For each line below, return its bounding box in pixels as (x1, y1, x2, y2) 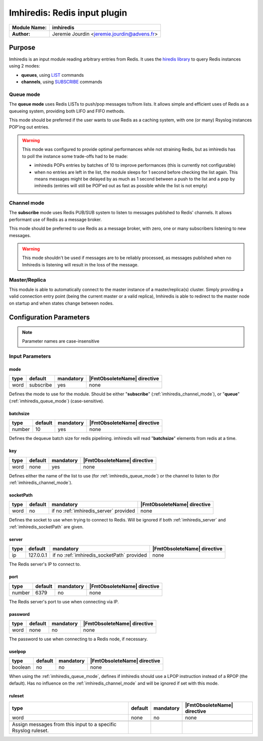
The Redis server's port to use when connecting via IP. (9, 599, 119, 605)
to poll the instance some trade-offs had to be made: (22, 153, 128, 159)
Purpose (9, 43, 36, 51)
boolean (12, 664, 31, 671)
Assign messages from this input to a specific (12, 721, 117, 728)
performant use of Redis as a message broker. (9, 217, 102, 222)
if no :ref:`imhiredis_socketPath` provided (52, 552, 147, 559)
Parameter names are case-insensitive (22, 338, 100, 344)
